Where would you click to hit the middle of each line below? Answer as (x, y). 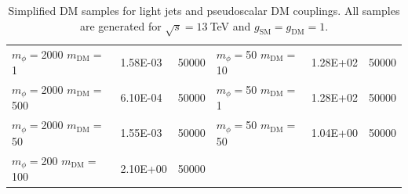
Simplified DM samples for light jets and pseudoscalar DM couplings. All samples (204, 10)
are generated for (120, 25)
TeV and (230, 25)
